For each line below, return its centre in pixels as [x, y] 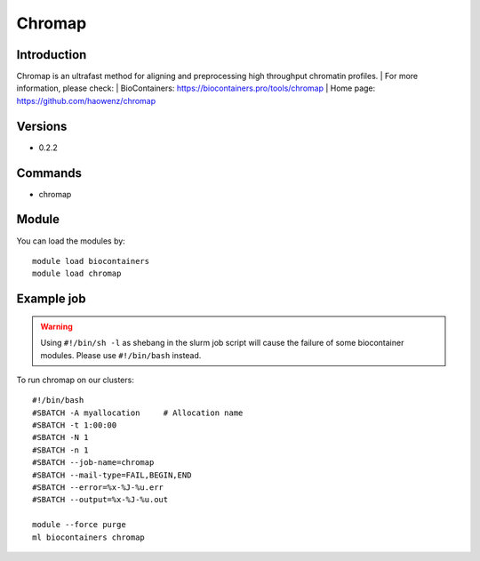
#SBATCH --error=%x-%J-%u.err [98, 488]
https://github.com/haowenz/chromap [86, 100]
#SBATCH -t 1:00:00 [75, 425]
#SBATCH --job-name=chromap [93, 463]
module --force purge [79, 525]
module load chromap [77, 274]
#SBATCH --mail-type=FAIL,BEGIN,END [112, 475]
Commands [49, 173]
